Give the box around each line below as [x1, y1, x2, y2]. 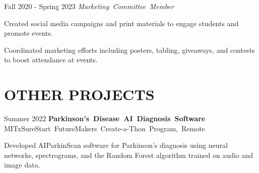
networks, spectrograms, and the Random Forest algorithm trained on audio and [4, 149, 253, 160]
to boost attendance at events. [4, 54, 98, 65]
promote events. [4, 28, 53, 38]
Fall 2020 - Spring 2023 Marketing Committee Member [4, 1, 174, 11]
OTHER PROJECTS [4, 84, 155, 105]
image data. [4, 159, 40, 170]
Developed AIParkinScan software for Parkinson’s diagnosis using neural [4, 140, 228, 150]
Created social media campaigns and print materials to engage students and [4, 18, 239, 28]
